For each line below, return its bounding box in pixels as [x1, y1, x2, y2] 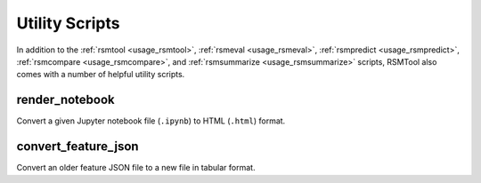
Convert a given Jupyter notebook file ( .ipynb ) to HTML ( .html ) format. [16, 115, 286, 126]
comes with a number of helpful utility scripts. [16, 69, 185, 80]
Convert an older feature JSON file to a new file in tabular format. [16, 163, 256, 173]
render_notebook [16, 92, 115, 107]
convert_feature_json [16, 139, 139, 155]
